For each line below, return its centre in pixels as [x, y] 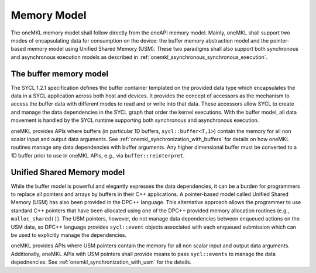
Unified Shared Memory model [68, 172]
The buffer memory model [60, 74]
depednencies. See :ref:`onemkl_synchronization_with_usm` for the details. [101, 262]
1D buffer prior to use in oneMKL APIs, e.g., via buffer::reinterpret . [98, 155]
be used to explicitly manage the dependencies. [69, 235]
